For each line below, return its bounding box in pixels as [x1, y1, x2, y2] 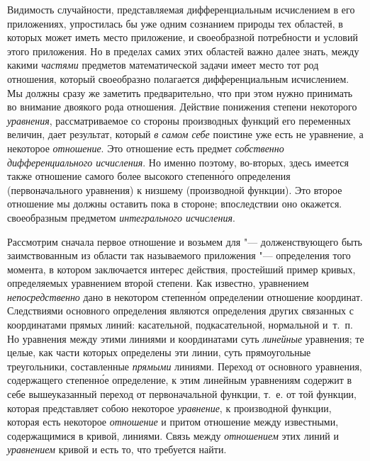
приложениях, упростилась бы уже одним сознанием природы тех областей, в [7, 16, 343, 30]
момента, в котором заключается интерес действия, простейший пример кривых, [7, 261, 356, 276]
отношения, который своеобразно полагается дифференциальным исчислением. [7, 71, 349, 86]
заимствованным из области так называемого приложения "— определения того [7, 248, 351, 263]
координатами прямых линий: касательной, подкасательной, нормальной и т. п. [7, 317, 353, 332]
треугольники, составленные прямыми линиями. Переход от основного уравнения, [7, 358, 362, 373]
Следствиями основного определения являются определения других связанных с [7, 303, 354, 318]
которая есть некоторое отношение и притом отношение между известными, [7, 414, 339, 429]
